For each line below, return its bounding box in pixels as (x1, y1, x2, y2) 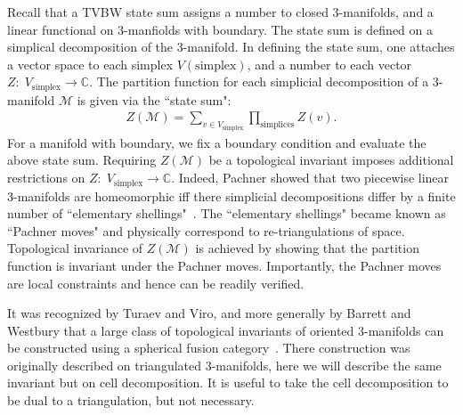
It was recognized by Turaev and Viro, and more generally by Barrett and (7, 304, 411, 322)
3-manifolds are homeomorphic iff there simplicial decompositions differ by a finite (7, 186, 456, 205)
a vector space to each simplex (7, 54, 174, 73)
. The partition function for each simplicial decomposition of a (89, 72, 429, 91)
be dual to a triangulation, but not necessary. (7, 391, 255, 410)
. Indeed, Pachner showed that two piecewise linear (171, 168, 450, 187)
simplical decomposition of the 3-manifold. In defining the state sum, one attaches (7, 37, 455, 56)
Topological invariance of (7, 239, 143, 257)
